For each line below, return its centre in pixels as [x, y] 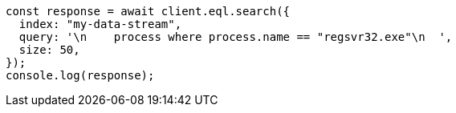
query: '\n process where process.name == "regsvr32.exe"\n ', [236, 37]
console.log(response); [80, 75]
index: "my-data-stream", [100, 24]
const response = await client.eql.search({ [148, 11]
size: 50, [49, 50]
